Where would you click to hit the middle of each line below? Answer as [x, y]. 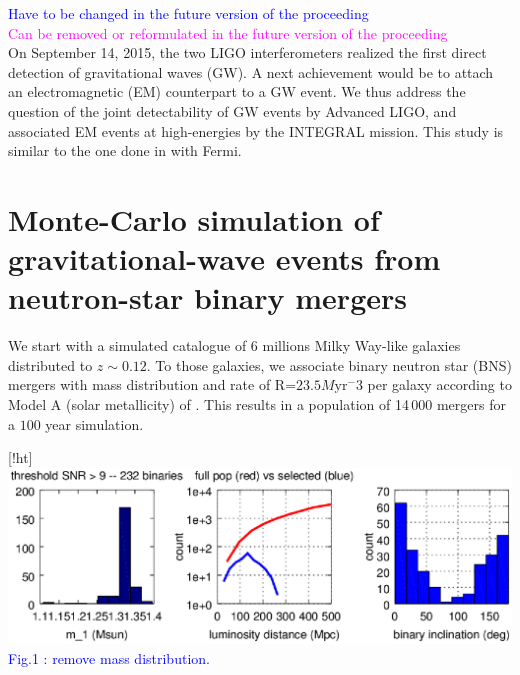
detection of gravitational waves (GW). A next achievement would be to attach [251, 71]
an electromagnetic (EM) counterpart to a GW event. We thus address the [237, 91]
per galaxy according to [439, 384]
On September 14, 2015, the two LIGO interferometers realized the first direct [247, 52]
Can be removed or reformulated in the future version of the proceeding [228, 32]
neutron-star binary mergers [207, 297]
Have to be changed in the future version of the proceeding [188, 13]
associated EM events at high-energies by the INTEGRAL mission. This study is [256, 130]
